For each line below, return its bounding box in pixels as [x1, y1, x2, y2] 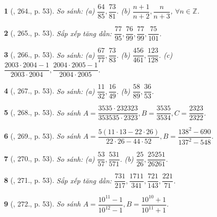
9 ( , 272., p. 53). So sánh [4, 198, 81, 209]
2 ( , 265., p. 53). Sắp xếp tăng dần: [4, 28, 112, 38]
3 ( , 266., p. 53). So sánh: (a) [4, 49, 95, 60]
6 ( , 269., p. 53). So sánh [4, 131, 81, 141]
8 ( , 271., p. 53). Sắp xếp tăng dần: [4, 175, 112, 185]
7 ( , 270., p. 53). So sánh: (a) [4, 153, 95, 164]
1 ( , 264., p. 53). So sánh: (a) [4, 6, 95, 16]
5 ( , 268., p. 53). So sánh [4, 107, 81, 118]
